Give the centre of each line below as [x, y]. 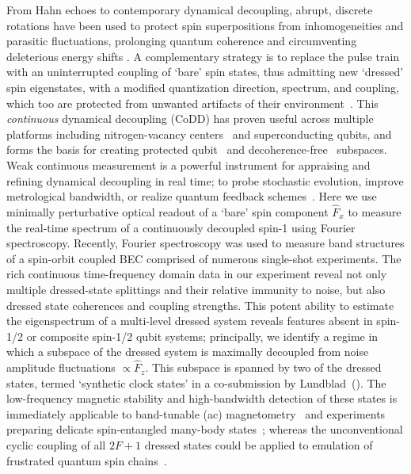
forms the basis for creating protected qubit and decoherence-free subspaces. [197, 149]
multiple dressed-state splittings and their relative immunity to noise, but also [196, 289]
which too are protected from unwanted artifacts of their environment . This [192, 103]
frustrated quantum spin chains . [87, 460]
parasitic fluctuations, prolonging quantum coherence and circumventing [182, 41]
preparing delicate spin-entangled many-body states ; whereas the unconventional [205, 429]
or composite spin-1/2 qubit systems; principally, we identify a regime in [202, 336]
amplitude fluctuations [61, 367]
